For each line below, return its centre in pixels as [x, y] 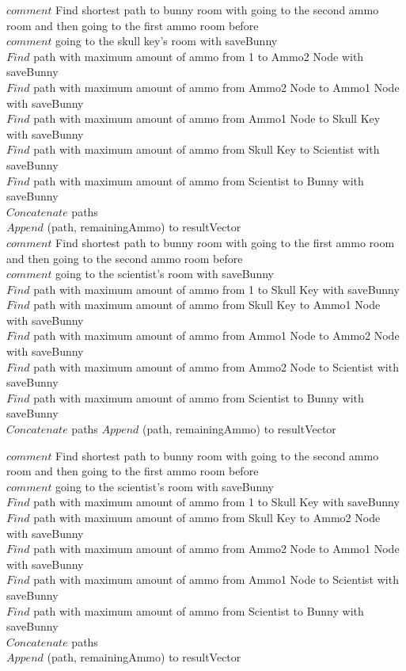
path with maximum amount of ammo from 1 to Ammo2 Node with [199, 56]
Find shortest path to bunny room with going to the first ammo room [225, 242]
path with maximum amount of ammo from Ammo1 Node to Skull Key [207, 118]
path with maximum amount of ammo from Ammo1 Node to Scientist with [216, 579]
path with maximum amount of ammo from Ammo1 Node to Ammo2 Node [216, 335]
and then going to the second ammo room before [125, 258]
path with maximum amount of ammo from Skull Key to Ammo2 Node [207, 517]
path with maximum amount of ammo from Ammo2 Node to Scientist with [216, 366]
